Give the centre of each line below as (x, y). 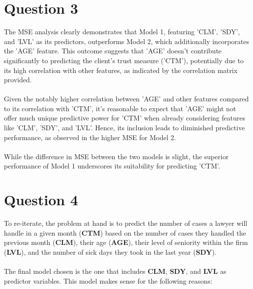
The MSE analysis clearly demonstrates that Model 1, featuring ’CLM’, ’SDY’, (122, 32)
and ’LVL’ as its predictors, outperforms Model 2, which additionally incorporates (126, 41)
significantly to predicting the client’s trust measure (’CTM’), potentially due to (124, 60)
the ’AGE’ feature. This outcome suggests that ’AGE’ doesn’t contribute (113, 51)
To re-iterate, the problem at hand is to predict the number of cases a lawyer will (126, 223)
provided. (18, 80)
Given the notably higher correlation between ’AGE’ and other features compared (126, 99)
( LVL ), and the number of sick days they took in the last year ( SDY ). (110, 252)
